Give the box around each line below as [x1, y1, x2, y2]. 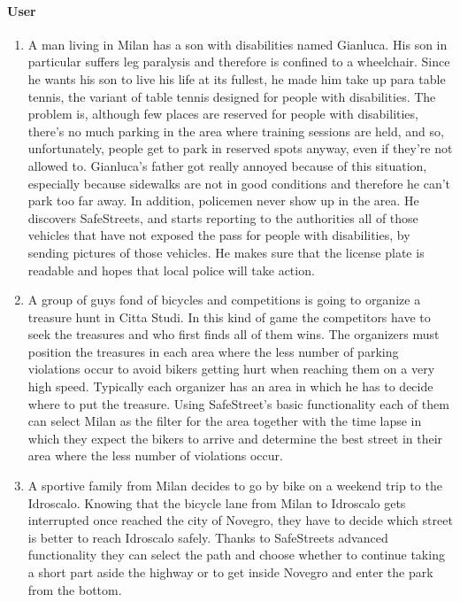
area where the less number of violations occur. [27, 446, 283, 465]
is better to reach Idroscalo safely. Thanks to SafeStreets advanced [27, 528, 388, 546]
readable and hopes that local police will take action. [27, 260, 315, 279]
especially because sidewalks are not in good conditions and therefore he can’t [27, 174, 451, 192]
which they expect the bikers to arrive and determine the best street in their [27, 428, 443, 447]
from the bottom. [27, 580, 122, 598]
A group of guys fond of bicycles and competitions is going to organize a [27, 290, 421, 309]
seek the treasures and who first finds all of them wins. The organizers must [27, 325, 440, 343]
